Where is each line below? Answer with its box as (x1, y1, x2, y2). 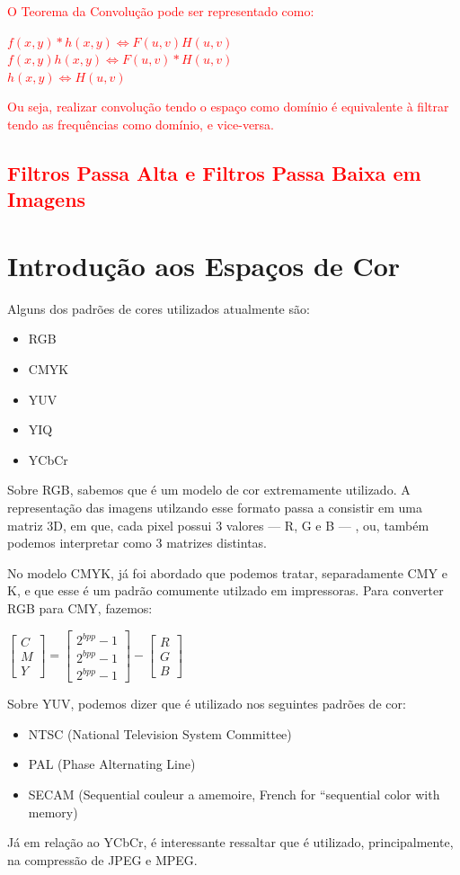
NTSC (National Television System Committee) (28, 724, 292, 743)
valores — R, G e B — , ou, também (226, 515, 429, 534)
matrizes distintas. (166, 533, 268, 552)
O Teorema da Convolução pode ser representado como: (7, 2, 314, 20)
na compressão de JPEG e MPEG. (7, 850, 198, 869)
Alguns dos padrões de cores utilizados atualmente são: (7, 299, 310, 317)
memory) (28, 802, 78, 821)
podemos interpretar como (7, 533, 152, 552)
